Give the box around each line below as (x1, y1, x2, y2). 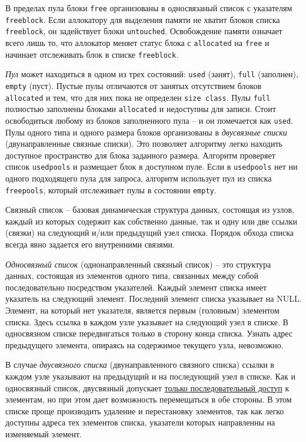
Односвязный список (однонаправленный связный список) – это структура (5, 258, 271, 270)
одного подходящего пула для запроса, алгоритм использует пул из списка (5, 172, 272, 184)
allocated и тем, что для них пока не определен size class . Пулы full (5, 91, 271, 103)
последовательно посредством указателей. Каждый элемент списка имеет (5, 281, 267, 293)
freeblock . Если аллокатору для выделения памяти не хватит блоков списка (5, 13, 280, 25)
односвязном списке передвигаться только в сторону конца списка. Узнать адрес (5, 327, 293, 339)
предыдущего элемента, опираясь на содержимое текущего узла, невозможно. (5, 338, 284, 351)
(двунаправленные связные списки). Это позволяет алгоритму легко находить (5, 137, 282, 150)
